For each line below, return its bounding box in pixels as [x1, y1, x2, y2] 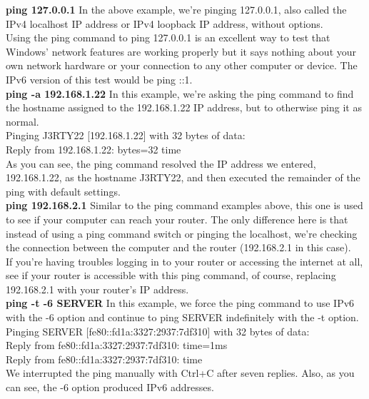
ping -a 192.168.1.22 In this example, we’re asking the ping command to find [6, 86, 354, 101]
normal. [6, 113, 39, 128]
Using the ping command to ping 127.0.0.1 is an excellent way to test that [6, 30, 330, 45]
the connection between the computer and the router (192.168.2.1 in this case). [6, 240, 351, 255]
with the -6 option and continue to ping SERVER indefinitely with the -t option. [6, 310, 359, 325]
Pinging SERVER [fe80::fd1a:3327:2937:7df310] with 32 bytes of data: [6, 323, 310, 338]
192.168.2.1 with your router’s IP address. [6, 281, 189, 296]
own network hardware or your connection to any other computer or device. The [6, 58, 358, 73]
